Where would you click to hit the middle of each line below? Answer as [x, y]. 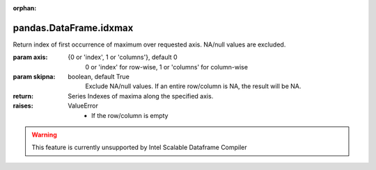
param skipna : [34, 77]
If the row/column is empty [130, 115]
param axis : [30, 57]
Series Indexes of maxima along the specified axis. [141, 96]
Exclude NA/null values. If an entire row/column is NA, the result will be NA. [193, 86]
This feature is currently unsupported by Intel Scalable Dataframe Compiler [139, 147]
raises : [23, 106]
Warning [44, 135]
